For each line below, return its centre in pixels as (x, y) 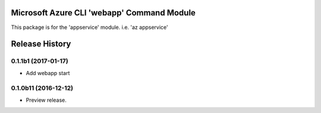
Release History (41, 44)
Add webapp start (48, 73)
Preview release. (46, 100)
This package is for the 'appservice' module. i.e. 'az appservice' (90, 27)
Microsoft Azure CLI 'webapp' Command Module (103, 13)
